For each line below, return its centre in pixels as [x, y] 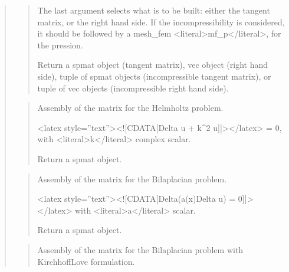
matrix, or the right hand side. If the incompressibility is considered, [161, 22]
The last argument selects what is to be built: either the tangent [154, 10]
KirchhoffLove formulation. [86, 261]
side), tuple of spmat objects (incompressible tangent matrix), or [154, 76]
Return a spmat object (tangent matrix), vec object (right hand [153, 65]
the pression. [60, 45]
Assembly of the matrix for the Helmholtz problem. [130, 108]
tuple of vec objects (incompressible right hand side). [133, 88]
